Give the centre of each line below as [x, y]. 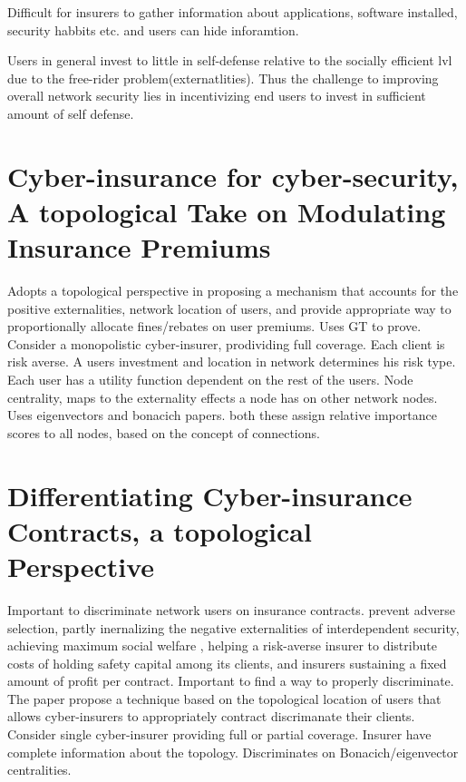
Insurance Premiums [139, 247]
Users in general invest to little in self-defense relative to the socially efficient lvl [230, 60]
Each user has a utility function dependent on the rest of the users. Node [210, 380]
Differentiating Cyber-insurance [210, 495]
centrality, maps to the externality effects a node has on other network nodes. [223, 397]
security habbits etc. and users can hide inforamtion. [153, 29]
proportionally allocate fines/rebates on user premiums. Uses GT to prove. [214, 326]
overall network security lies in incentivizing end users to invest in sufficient [217, 96]
